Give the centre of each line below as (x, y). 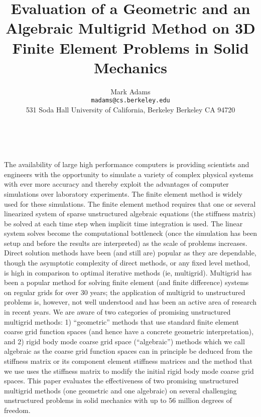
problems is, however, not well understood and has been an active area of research (130, 302)
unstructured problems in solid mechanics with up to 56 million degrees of (118, 400)
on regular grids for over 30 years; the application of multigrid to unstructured (125, 292)
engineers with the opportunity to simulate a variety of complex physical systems (129, 174)
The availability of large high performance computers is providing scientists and (127, 164)
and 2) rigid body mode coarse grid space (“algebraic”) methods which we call (124, 341)
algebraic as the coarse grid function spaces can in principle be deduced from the (128, 351)
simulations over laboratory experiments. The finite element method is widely (123, 193)
